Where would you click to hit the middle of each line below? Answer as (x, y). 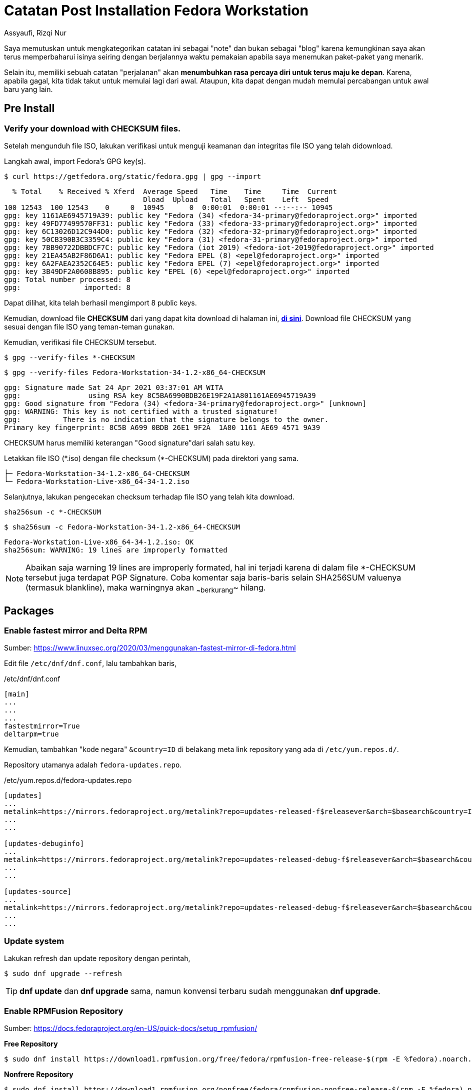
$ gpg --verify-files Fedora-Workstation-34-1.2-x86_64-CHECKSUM (135, 372)
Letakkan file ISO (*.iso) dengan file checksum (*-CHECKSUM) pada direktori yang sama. (151, 458)
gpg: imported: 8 (67, 287)
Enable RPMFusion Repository (64, 1011)
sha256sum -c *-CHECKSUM (52, 512)
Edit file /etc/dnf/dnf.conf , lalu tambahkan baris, (90, 663)
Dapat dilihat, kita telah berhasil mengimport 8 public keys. (100, 302)
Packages (29, 610)
